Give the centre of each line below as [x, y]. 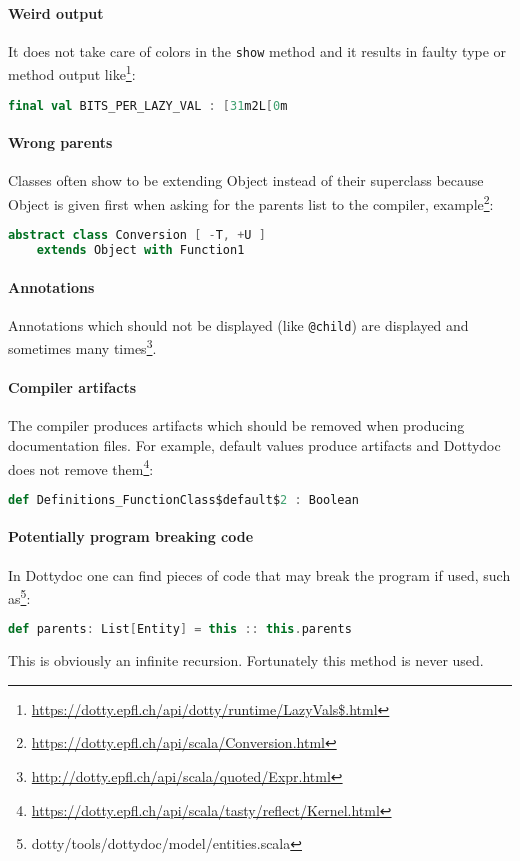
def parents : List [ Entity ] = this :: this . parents [180, 629]
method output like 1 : [72, 73]
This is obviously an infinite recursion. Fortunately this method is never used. [246, 660]
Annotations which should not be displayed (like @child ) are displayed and [238, 324]
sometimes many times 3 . [82, 347]
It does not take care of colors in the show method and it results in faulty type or [257, 50]
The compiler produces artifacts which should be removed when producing [236, 425]
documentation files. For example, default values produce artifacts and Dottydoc [254, 445]
